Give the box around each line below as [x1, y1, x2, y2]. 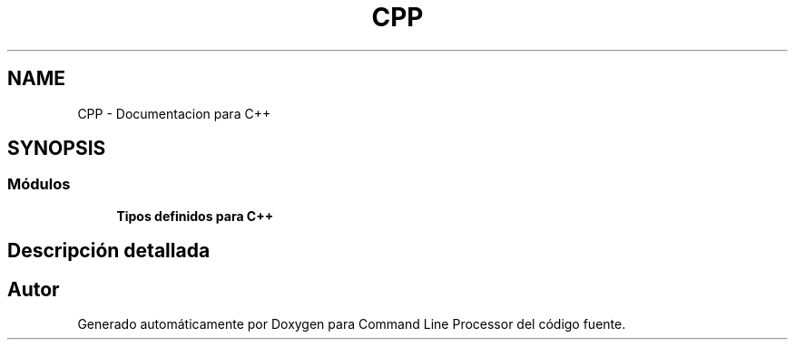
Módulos [7, 175, 71, 194]
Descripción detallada [7, 239, 211, 263]
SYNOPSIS [7, 137, 106, 160]
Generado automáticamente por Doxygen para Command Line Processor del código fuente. [77, 316, 626, 333]
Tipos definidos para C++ [116, 207, 274, 224]
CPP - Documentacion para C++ [77, 105, 271, 121]
